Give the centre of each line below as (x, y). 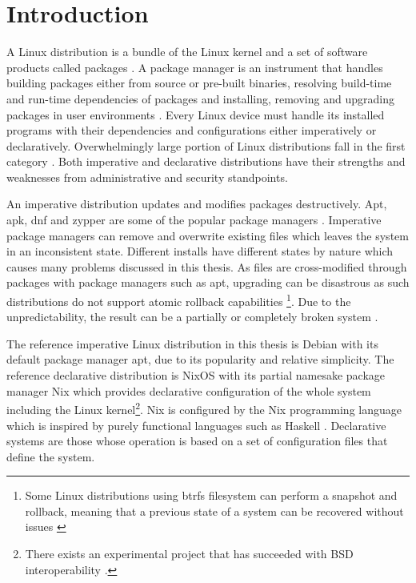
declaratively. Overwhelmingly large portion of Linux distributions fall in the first (206, 145)
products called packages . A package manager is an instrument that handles (195, 67)
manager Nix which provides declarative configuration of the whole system (189, 390)
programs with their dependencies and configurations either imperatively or (192, 130)
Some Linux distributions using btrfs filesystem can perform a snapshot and (211, 495)
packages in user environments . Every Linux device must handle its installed (196, 114)
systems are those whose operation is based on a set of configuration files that (197, 441)
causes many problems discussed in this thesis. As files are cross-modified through (207, 266)
